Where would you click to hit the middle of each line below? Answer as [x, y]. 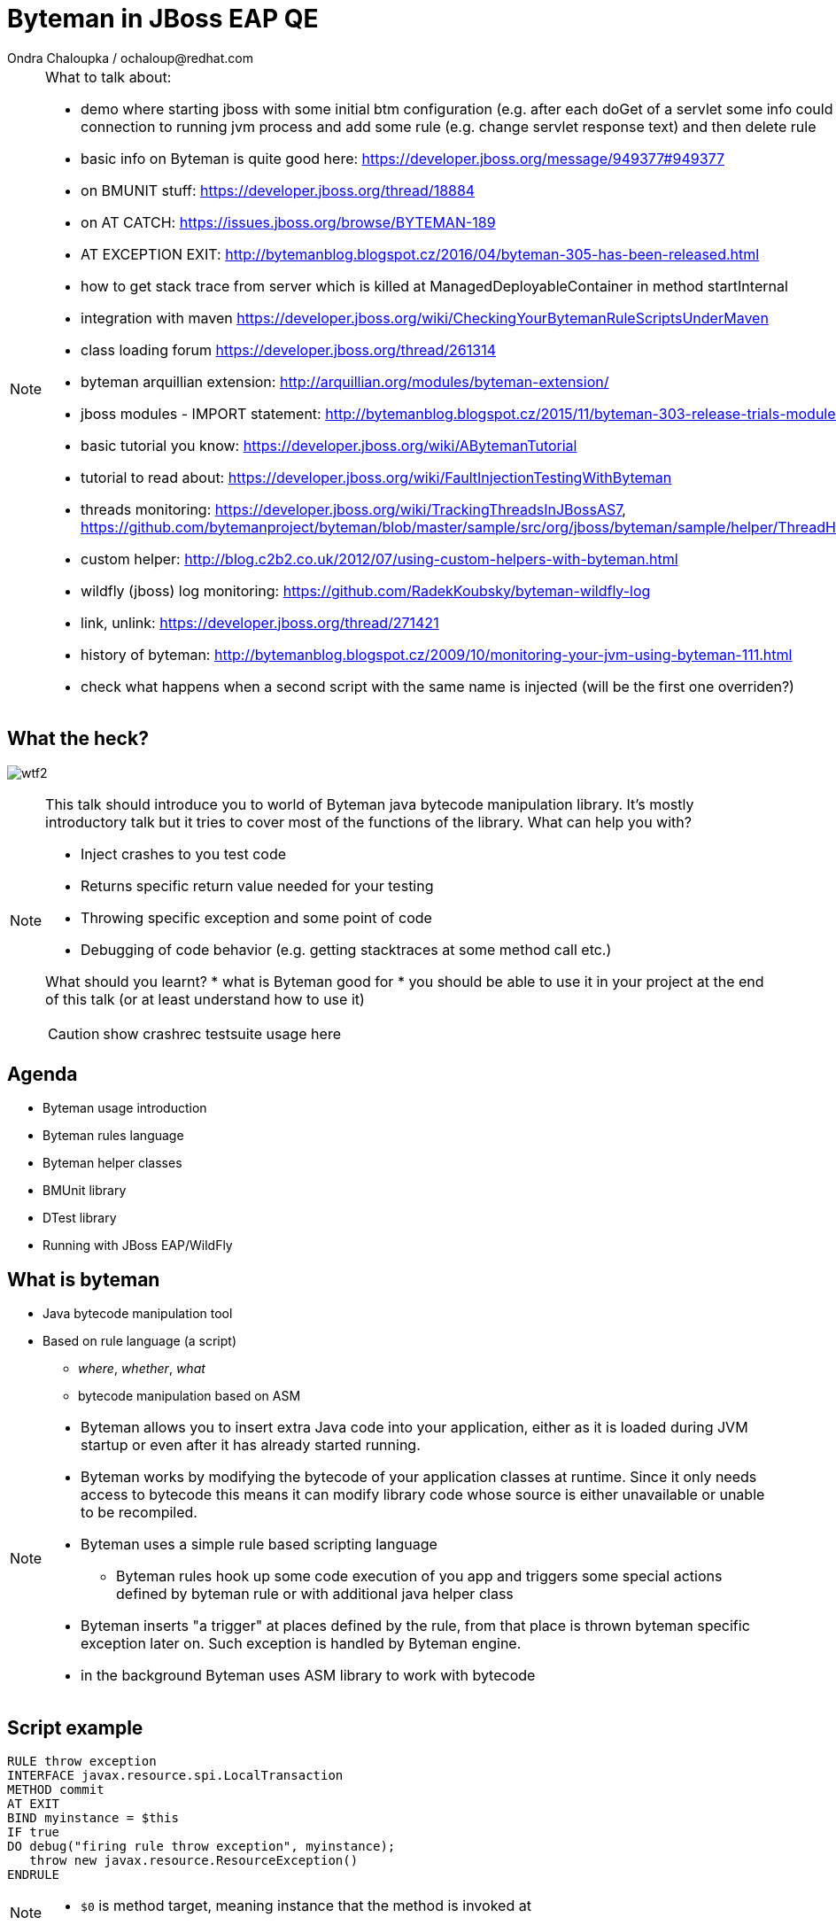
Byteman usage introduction [125, 1108]
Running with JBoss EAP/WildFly [138, 1246]
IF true [34, 1832]
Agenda [43, 1075]
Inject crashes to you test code [184, 854]
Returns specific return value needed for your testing [257, 885]
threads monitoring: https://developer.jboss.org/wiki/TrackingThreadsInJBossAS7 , [353, 509]
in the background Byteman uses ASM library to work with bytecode [308, 1676]
